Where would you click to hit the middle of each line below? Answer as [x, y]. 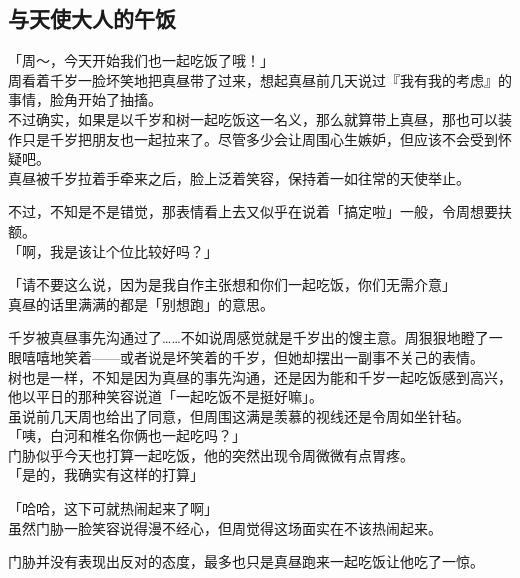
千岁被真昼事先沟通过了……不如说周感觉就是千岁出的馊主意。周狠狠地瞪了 [248, 337]
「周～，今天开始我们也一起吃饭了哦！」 [141, 60]
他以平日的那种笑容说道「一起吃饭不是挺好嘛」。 [165, 396]
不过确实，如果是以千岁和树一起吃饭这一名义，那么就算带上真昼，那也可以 [253, 118]
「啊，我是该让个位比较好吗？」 [113, 250]
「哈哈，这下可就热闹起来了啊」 [113, 508]
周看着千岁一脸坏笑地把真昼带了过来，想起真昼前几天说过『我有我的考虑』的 [260, 79]
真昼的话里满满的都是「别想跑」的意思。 [141, 303]
